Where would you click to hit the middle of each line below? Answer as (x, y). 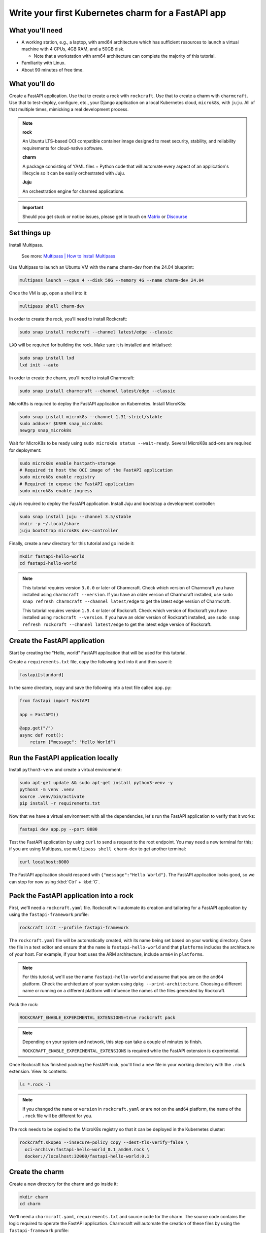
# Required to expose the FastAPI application (77, 484)
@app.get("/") (36, 728)
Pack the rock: (24, 1004)
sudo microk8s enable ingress (56, 491)
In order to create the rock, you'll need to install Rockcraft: (68, 319)
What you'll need (36, 30)
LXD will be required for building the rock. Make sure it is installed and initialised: (91, 345)
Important (33, 208)
